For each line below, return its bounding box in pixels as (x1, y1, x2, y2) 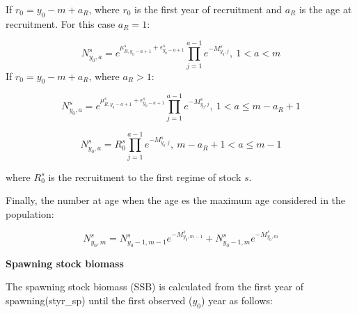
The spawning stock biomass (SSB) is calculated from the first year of (6, 279, 304, 294)
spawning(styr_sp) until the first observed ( (6, 292, 193, 307)
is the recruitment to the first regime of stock (48, 169, 241, 184)
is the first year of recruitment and (134, 2, 282, 16)
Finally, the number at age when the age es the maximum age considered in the (6, 193, 346, 207)
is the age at (299, 2, 352, 16)
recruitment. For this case (6, 16, 116, 31)
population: (6, 206, 54, 221)
